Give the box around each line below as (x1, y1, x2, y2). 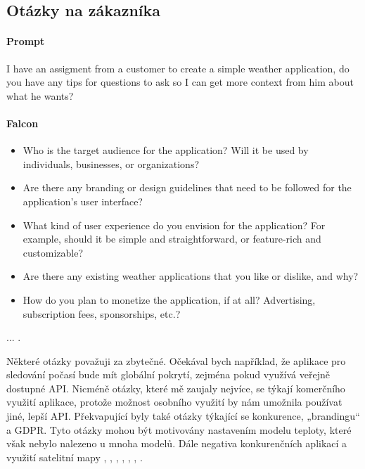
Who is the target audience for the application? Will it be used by (23, 143, 309, 158)
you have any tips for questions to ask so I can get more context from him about (6, 75, 354, 89)
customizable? (23, 245, 84, 259)
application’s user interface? (23, 193, 143, 208)
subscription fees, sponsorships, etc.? (23, 306, 181, 321)
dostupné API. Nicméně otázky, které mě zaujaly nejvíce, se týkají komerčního (6, 380, 345, 395)
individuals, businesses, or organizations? (23, 156, 200, 171)
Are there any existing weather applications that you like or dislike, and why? (23, 269, 359, 283)
